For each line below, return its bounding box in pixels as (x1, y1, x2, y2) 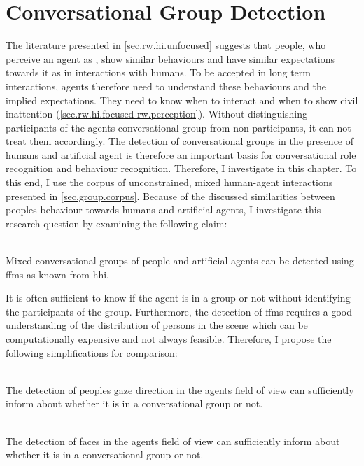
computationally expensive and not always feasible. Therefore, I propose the (6, 332, 332, 346)
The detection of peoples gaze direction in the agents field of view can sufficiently (6, 382, 354, 397)
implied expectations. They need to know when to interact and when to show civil (6, 92, 358, 107)
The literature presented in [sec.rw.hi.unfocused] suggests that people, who (6, 38, 326, 52)
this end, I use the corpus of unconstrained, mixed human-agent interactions (6, 175, 333, 190)
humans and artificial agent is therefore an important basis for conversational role (6, 147, 356, 162)
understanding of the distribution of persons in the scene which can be (6, 318, 308, 332)
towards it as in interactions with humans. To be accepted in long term (6, 65, 311, 80)
